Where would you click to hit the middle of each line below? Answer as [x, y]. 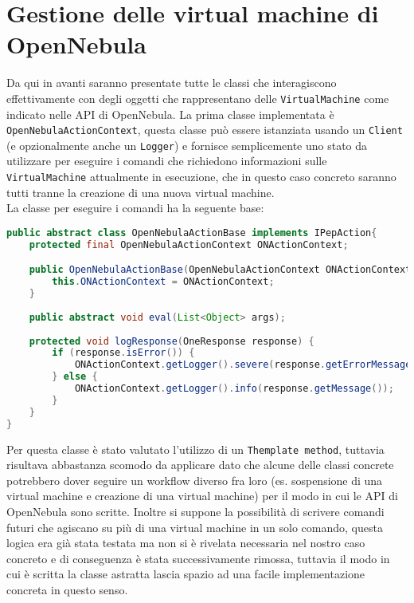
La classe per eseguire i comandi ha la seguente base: [135, 208]
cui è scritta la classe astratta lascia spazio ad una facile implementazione [186, 574]
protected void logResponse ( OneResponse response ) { [172, 341]
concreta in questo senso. [67, 589]
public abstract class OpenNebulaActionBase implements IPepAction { [192, 233]
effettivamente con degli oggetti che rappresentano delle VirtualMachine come [198, 98]
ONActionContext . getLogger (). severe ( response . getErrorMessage [243, 365]
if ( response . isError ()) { [123, 353]
